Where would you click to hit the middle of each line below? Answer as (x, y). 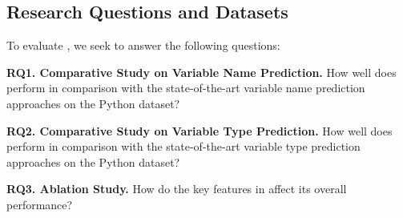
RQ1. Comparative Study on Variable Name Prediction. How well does (201, 72)
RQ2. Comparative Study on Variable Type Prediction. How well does (199, 130)
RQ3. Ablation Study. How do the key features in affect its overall (177, 189)
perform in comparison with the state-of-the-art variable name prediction (186, 88)
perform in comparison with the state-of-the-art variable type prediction (183, 146)
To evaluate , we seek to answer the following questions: (143, 45)
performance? (40, 204)
